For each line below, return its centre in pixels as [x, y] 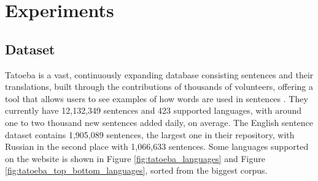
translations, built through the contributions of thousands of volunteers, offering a [159, 87]
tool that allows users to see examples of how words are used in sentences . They [157, 98]
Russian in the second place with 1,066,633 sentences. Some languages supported [157, 146]
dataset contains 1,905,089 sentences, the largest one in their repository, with [150, 134]
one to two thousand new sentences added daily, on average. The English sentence [159, 122]
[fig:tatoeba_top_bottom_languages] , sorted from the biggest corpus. [136, 170]
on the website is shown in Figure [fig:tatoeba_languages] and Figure [135, 158]
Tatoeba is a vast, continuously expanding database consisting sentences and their [159, 74]
